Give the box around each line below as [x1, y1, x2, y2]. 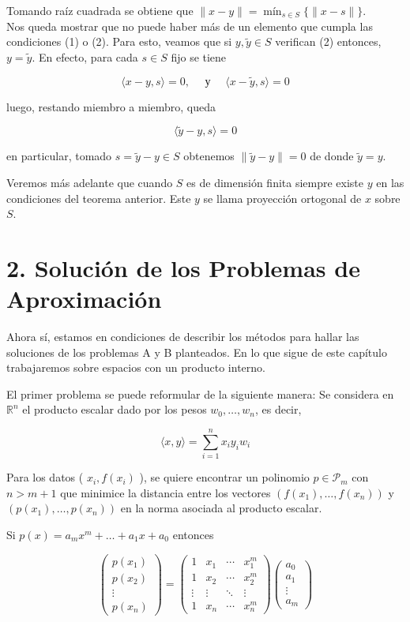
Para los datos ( [6, 469, 84, 485]
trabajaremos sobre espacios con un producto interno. [6, 359, 265, 376]
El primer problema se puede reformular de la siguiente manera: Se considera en [6, 385, 394, 402]
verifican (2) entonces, [275, 33, 382, 50]
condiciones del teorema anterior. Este [6, 189, 191, 206]
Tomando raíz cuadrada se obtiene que [6, 2, 194, 18]
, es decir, [254, 401, 302, 418]
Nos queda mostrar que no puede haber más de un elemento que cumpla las [6, 17, 373, 34]
